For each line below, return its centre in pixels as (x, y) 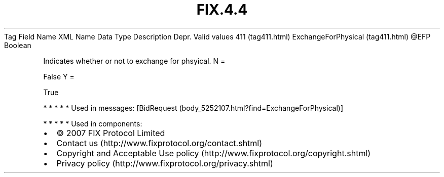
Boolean (18, 45)
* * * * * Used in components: (93, 123)
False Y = (59, 76)
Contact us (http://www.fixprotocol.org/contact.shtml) (159, 143)
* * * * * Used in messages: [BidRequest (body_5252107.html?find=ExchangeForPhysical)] (193, 108)
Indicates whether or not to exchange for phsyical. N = (134, 61)
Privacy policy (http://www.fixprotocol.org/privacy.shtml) (165, 163)
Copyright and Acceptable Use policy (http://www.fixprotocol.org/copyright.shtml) (214, 153)
